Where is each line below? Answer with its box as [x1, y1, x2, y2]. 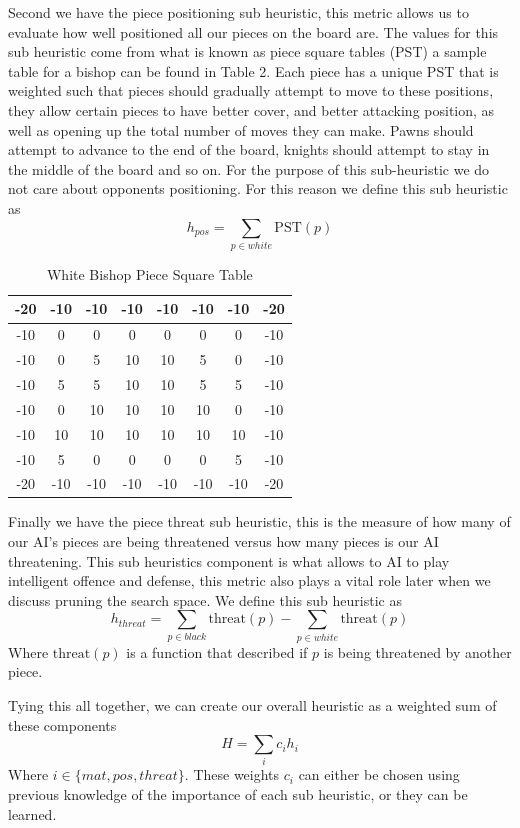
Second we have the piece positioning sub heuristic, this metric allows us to [8, 2, 469, 22]
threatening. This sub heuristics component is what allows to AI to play [8, 550, 450, 571]
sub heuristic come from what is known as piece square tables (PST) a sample [8, 41, 487, 62]
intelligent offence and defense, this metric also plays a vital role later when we [8, 570, 491, 591]
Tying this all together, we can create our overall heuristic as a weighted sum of [8, 694, 497, 715]
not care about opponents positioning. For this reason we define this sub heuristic [8, 178, 508, 199]
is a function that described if [126, 641, 308, 662]
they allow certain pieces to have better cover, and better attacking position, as [8, 99, 495, 120]
